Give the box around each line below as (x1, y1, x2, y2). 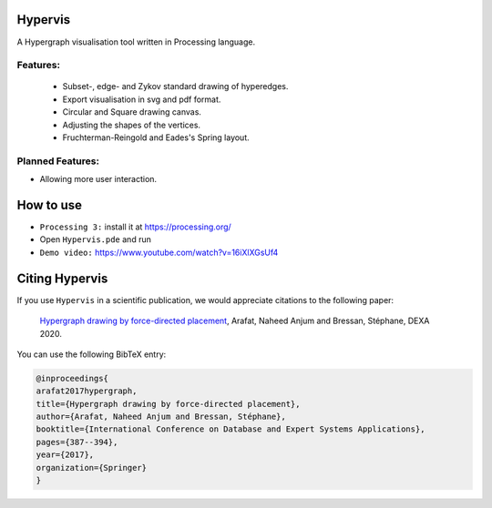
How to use (16, 197, 82, 213)
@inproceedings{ (36, 373, 109, 383)
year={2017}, (36, 450, 95, 460)
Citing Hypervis (16, 270, 108, 286)
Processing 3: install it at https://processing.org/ (39, 221, 231, 232)
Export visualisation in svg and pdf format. (62, 94, 221, 105)
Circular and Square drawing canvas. (62, 107, 202, 117)
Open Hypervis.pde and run (39, 234, 152, 245)
